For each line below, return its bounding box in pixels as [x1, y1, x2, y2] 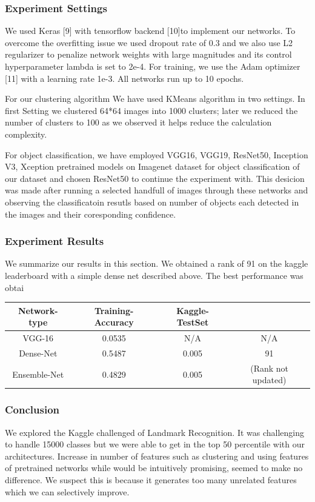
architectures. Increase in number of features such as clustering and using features [5, 449, 309, 462]
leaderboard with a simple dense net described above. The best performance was [5, 269, 303, 281]
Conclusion [5, 402, 59, 417]
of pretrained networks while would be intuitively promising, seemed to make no [5, 461, 303, 474]
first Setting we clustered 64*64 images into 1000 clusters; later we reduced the [5, 104, 298, 116]
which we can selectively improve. [5, 485, 130, 498]
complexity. [5, 127, 47, 140]
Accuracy [94, 316, 134, 329]
